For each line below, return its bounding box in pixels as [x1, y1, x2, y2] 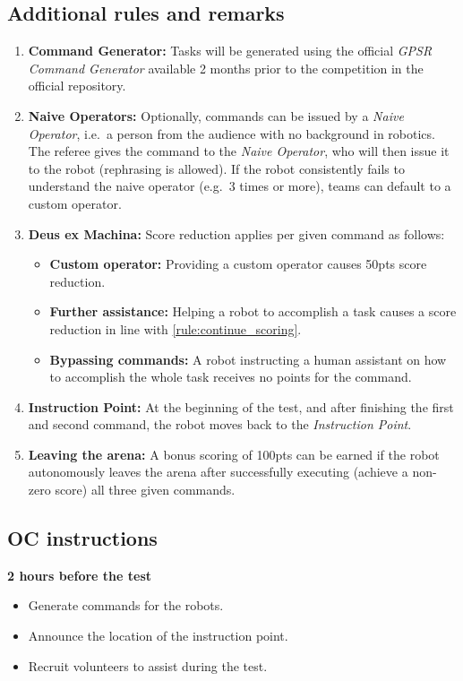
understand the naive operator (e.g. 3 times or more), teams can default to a [28, 177, 451, 195]
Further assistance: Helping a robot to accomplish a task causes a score [49, 302, 457, 321]
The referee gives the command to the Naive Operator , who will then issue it [28, 142, 450, 160]
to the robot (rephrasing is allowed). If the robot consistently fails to [28, 159, 405, 177]
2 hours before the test [7, 565, 152, 584]
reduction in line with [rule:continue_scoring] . [49, 319, 302, 338]
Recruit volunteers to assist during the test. [28, 656, 268, 675]
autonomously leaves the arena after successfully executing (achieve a [28, 462, 408, 481]
